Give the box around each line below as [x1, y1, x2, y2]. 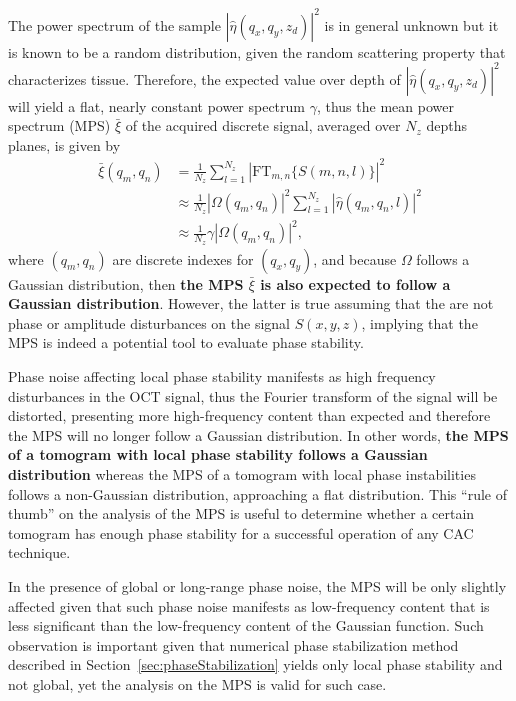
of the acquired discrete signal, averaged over [125, 115, 401, 136]
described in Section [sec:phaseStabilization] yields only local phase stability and [8, 654, 503, 675]
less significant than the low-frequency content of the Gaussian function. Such [8, 615, 484, 636]
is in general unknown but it [324, 14, 499, 35]
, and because [313, 248, 397, 269]
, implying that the [361, 312, 478, 333]
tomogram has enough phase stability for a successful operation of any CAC [8, 522, 474, 543]
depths [426, 115, 467, 136]
